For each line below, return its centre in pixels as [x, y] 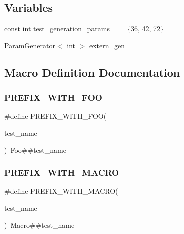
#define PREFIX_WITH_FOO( [55, 116]
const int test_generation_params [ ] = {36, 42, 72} [84, 28]
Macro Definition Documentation [92, 72]
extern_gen [107, 45]
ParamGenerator [30, 45]
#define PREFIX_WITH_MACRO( [61, 191]
